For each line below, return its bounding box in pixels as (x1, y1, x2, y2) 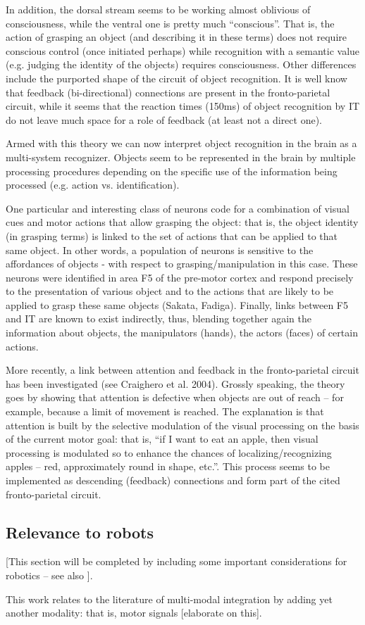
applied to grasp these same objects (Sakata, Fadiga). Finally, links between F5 (6, 297, 348, 312)
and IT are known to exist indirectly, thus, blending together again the (6, 311, 311, 326)
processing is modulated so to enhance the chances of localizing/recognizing (6, 445, 332, 460)
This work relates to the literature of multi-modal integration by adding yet (6, 591, 333, 606)
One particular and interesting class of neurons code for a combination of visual (6, 201, 349, 215)
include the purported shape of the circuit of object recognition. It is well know (6, 70, 347, 85)
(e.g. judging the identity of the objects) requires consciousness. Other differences (6, 57, 357, 72)
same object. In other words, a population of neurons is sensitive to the (6, 242, 314, 257)
